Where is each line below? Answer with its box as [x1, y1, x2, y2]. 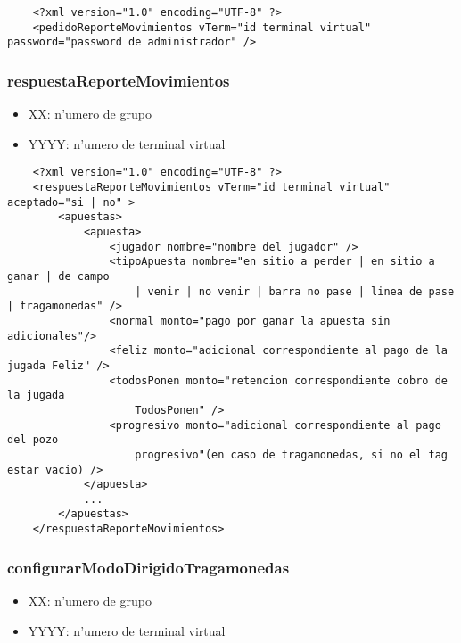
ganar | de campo [7, 269, 110, 283]
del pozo [7, 433, 59, 447]
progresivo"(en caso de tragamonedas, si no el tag [135, 448, 448, 461]
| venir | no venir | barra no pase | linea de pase [135, 284, 455, 298]
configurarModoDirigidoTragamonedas [7, 556, 290, 578]
